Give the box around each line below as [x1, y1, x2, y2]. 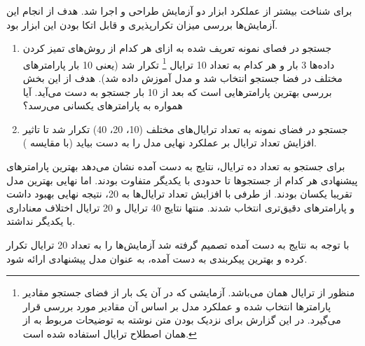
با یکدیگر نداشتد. [6, 214, 76, 228]
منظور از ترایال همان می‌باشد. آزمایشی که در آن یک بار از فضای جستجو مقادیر [22, 285, 355, 300]
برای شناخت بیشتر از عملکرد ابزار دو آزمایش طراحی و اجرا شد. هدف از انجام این [6, 4, 352, 18]
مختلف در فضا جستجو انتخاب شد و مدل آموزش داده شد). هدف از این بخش [22, 71, 343, 85]
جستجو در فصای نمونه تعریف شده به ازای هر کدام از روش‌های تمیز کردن [22, 41, 332, 55]
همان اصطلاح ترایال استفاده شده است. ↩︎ [22, 326, 197, 340]
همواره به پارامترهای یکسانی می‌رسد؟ [22, 98, 183, 113]
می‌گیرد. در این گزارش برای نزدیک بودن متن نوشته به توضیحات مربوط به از [22, 312, 341, 327]
